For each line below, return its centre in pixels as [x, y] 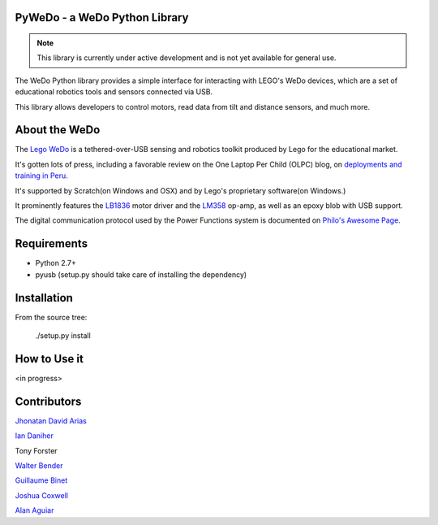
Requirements [52, 244]
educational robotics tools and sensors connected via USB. [114, 92]
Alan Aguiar [34, 510]
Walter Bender [39, 466]
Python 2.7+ [56, 263]
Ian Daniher [34, 436]
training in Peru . [41, 176]
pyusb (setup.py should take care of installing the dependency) [141, 274]
